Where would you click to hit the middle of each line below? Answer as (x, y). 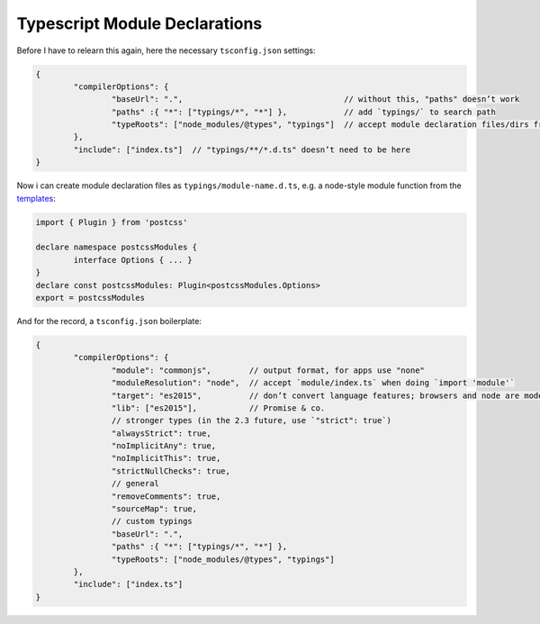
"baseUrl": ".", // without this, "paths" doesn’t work (315, 99)
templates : (36, 198)
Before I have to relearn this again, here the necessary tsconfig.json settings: (166, 50)
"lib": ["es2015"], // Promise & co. (218, 408)
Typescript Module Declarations (139, 23)
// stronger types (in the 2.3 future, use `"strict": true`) (251, 421)
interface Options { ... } (133, 260)
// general (135, 484)
